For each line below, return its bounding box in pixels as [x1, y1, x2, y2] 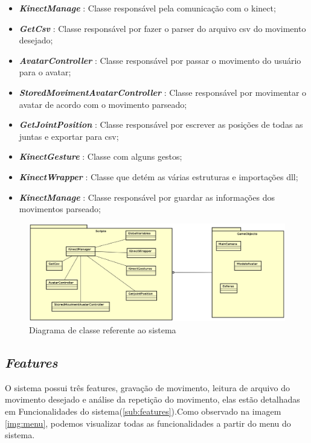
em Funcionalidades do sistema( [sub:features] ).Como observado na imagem [5, 405, 281, 418]
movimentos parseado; [19, 203, 101, 215]
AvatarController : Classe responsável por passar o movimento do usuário [19, 54, 301, 66]
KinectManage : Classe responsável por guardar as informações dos [19, 190, 275, 203]
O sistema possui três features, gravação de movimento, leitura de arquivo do [5, 381, 290, 394]
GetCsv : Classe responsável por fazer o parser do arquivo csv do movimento [19, 22, 306, 34]
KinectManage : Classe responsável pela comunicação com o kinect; [19, 2, 276, 14]
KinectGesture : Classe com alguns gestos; [19, 150, 182, 163]
